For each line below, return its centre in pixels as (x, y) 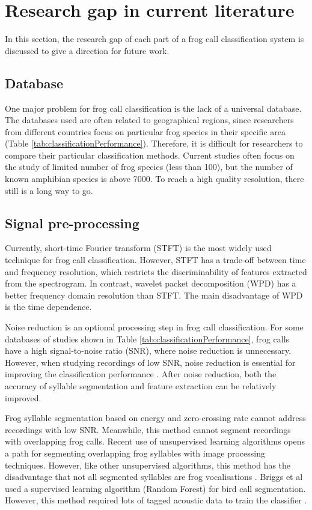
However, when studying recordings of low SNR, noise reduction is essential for (150, 362)
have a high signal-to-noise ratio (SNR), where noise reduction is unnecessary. (148, 351)
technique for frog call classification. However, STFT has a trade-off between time (155, 260)
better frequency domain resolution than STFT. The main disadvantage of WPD (154, 295)
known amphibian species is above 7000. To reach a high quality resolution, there (154, 179)
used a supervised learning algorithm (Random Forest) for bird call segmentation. (155, 488)
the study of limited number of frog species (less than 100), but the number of (149, 167)
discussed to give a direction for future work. (87, 50)
